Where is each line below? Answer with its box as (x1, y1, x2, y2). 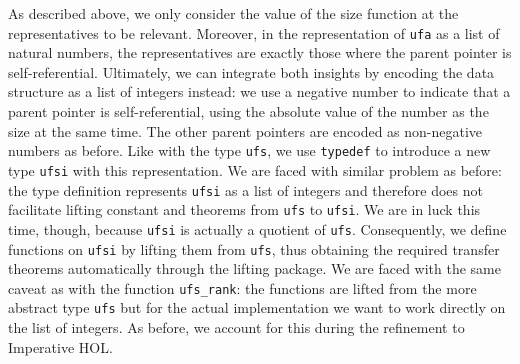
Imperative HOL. (8, 336, 113, 357)
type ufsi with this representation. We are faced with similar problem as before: (8, 159, 502, 180)
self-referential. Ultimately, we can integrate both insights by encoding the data (8, 61, 495, 82)
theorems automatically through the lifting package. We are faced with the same (8, 258, 501, 279)
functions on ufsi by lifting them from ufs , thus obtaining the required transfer (8, 238, 500, 259)
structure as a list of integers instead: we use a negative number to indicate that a (8, 81, 511, 102)
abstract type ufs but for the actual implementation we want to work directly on (8, 297, 506, 318)
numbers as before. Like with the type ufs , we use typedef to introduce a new (8, 140, 491, 161)
